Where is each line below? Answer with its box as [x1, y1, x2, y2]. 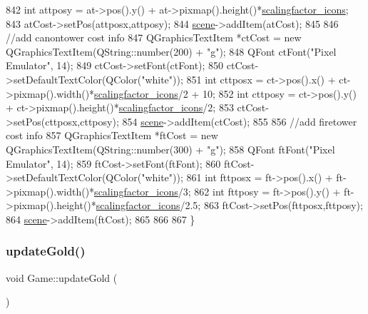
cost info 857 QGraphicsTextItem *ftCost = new [6, 128, 218, 143]
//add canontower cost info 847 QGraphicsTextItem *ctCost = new [6, 30, 302, 45]
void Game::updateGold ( [6, 270, 118, 285]
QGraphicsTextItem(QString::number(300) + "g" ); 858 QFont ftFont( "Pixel [6, 141, 335, 156]
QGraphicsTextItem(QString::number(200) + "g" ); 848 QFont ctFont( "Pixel [6, 44, 337, 59]
